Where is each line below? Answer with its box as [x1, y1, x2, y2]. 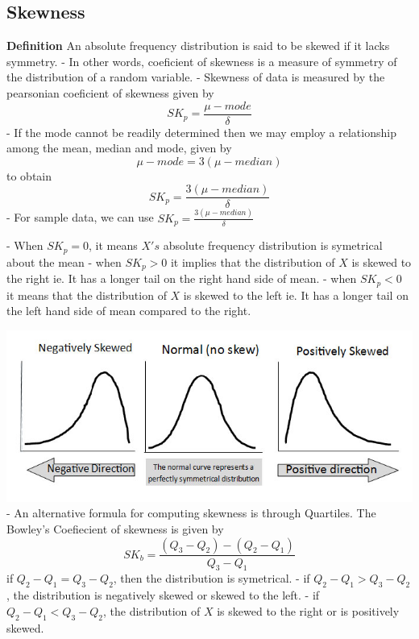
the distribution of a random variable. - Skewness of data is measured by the [6, 68, 385, 85]
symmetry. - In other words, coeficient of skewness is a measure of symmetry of [6, 52, 397, 69]
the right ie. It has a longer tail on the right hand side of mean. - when [6, 270, 357, 287]
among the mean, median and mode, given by [6, 139, 232, 156]
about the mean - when [6, 253, 122, 270]
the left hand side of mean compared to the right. [6, 302, 251, 319]
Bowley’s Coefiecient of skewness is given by [6, 520, 224, 537]
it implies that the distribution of [170, 253, 335, 270]
